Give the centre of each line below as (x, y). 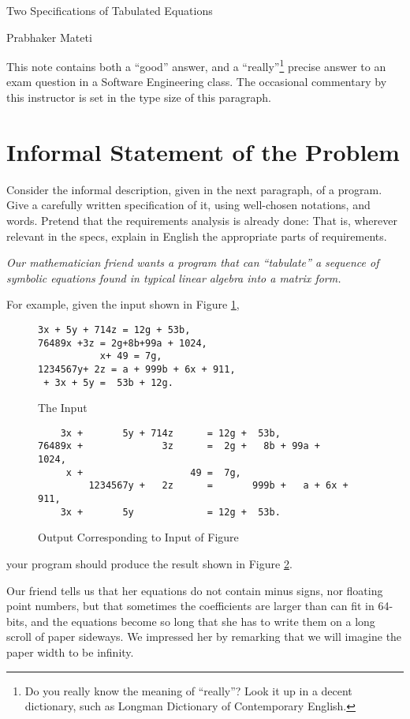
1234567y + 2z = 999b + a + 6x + (218, 486)
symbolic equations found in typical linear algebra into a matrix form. (174, 277)
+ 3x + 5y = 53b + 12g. (108, 382)
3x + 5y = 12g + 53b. (170, 512)
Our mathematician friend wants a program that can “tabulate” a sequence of (193, 262)
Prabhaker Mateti (49, 37)
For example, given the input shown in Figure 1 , (123, 304)
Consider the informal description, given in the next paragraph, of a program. (194, 189)
